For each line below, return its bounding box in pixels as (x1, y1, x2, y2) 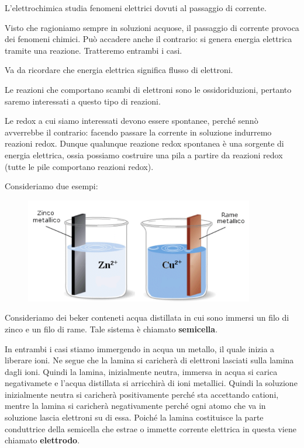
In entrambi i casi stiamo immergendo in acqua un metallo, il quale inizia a (5, 342, 275, 355)
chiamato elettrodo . (5, 434, 80, 446)
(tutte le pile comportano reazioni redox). (5, 160, 154, 172)
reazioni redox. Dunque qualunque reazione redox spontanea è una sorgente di (5, 137, 284, 150)
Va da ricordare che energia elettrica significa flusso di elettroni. (5, 64, 233, 76)
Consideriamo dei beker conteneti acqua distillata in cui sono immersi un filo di (5, 311, 289, 324)
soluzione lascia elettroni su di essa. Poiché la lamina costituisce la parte (5, 411, 264, 423)
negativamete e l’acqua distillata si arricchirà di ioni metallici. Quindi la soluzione (5, 377, 298, 389)
